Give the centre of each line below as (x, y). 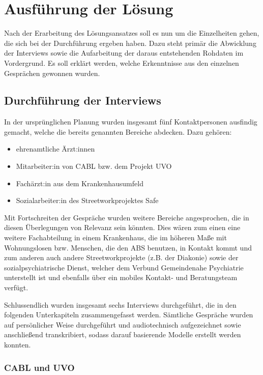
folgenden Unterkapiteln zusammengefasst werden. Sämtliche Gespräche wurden (129, 315)
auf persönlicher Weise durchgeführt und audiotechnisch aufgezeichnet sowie (123, 324)
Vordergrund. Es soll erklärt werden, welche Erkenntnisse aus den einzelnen (122, 62)
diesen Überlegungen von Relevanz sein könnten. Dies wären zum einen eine (122, 227)
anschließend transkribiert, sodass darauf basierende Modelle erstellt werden (123, 334)
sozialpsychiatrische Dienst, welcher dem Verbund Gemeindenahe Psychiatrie (124, 267)
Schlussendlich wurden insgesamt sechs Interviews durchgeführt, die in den (120, 304)
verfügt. (16, 287)
